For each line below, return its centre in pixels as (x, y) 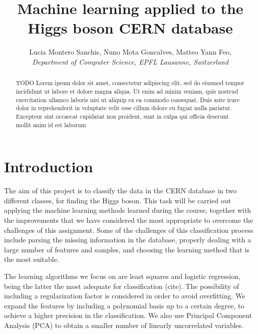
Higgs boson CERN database (130, 28)
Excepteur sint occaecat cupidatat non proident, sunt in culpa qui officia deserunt (122, 116)
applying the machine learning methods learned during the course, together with (128, 210)
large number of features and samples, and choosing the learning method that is (127, 249)
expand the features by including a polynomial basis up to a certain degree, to (124, 305)
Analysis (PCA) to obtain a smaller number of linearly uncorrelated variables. (124, 325)
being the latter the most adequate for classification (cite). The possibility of (122, 286)
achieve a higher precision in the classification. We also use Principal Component (128, 315)
